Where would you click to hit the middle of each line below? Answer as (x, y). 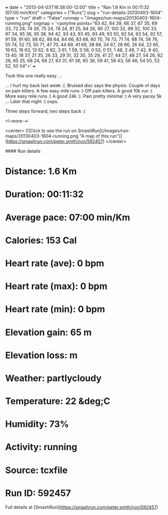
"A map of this (94, 136)
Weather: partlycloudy (53, 378)
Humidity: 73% (37, 424)
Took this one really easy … (34, 76)
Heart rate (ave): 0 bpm (55, 263)
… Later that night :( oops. (32, 101)
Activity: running (41, 447)
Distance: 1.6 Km (41, 172)
